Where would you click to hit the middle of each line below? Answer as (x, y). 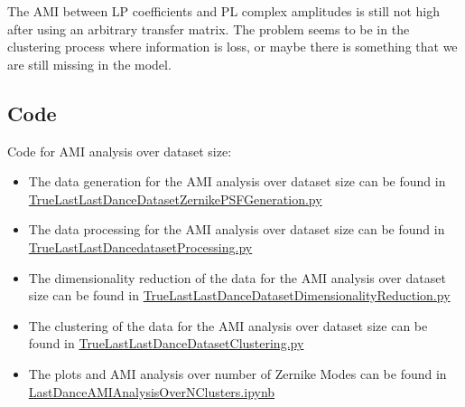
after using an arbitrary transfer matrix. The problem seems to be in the (209, 28)
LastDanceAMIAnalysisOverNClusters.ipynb (152, 391)
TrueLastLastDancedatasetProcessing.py (140, 246)
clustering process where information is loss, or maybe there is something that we (232, 47)
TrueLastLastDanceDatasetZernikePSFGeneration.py (175, 199)
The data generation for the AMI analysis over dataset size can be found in (237, 181)
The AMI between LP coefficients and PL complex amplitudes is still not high (223, 11)
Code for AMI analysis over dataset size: (120, 151)
